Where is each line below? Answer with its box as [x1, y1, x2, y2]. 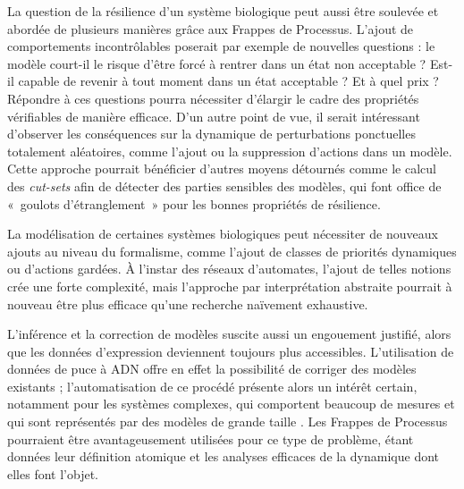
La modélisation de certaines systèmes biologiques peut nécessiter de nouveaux [7, 224, 438, 243]
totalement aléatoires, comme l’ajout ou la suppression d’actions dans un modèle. [7, 141, 452, 160]
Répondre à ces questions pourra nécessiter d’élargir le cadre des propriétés [7, 89, 419, 107]
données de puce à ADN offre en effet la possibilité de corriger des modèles [7, 359, 417, 378]
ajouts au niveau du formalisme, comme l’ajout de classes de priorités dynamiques [7, 241, 457, 260]
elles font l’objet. [7, 464, 98, 483]
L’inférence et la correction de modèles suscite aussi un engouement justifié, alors [7, 325, 451, 343]
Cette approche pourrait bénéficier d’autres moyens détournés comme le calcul [7, 159, 436, 178]
